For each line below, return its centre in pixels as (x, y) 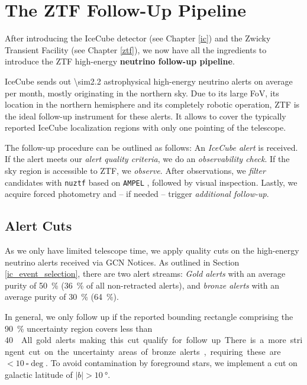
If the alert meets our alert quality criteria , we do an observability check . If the (147, 159)
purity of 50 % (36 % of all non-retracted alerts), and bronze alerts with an (142, 285)
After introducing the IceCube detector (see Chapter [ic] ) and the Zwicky (138, 38)
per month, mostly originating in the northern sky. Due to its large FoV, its (142, 93)
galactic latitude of (39, 375)
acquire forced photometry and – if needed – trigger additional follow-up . (137, 194)
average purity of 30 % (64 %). (62, 297)
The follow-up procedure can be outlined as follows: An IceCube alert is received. (151, 147)
